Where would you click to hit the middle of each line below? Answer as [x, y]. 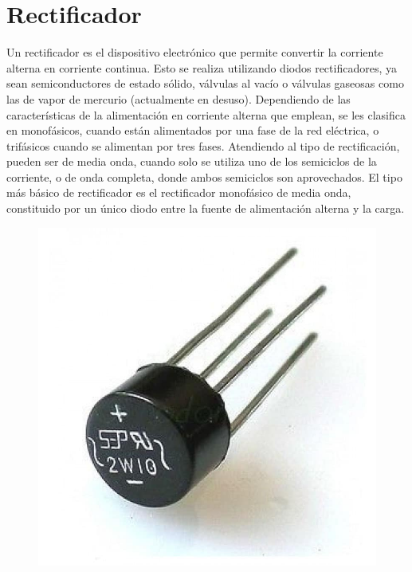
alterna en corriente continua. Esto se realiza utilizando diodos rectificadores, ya [202, 67]
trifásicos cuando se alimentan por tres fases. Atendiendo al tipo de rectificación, [203, 145]
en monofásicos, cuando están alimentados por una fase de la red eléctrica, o [193, 130]
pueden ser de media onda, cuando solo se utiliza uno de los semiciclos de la [192, 161]
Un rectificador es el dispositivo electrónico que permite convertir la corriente [195, 52]
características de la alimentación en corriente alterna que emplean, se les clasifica [206, 114]
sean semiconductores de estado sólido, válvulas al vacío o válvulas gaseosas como [205, 83]
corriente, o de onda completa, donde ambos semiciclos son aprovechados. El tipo [204, 176]
